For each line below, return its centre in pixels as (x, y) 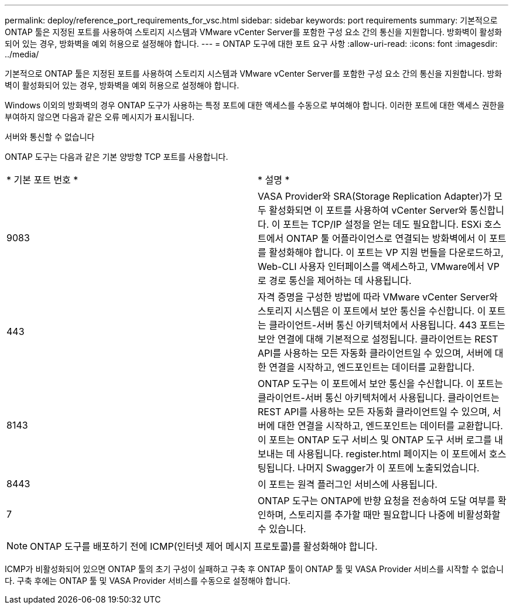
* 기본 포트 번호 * (42, 180)
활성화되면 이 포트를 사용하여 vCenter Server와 (368, 210)
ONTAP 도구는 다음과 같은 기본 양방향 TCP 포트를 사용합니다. (117, 157)
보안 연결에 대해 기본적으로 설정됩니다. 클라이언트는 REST (378, 339)
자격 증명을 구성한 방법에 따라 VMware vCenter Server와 (378, 297)
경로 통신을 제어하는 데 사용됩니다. (340, 280)
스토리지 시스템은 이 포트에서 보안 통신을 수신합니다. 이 (372, 311)
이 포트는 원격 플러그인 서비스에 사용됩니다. (348, 484)
